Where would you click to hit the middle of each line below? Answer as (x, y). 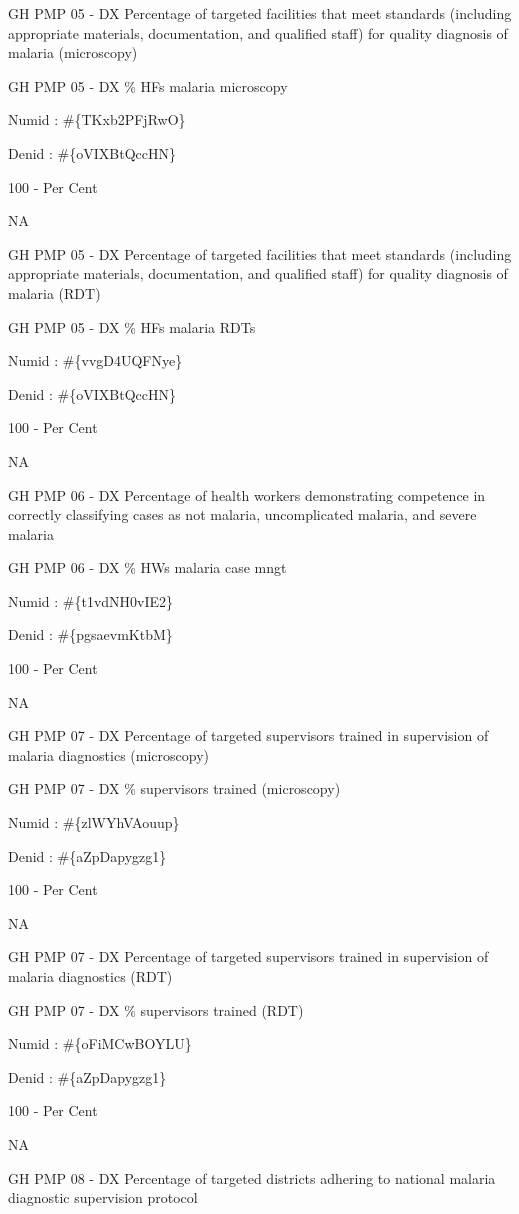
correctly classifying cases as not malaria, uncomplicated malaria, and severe (242, 514)
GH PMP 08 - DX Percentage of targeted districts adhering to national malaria (252, 1177)
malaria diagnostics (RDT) (90, 976)
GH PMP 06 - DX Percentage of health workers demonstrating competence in (247, 494)
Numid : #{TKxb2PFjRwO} (97, 119)
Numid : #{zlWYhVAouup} (94, 822)
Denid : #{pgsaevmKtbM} (90, 634)
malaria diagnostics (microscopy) (108, 754)
